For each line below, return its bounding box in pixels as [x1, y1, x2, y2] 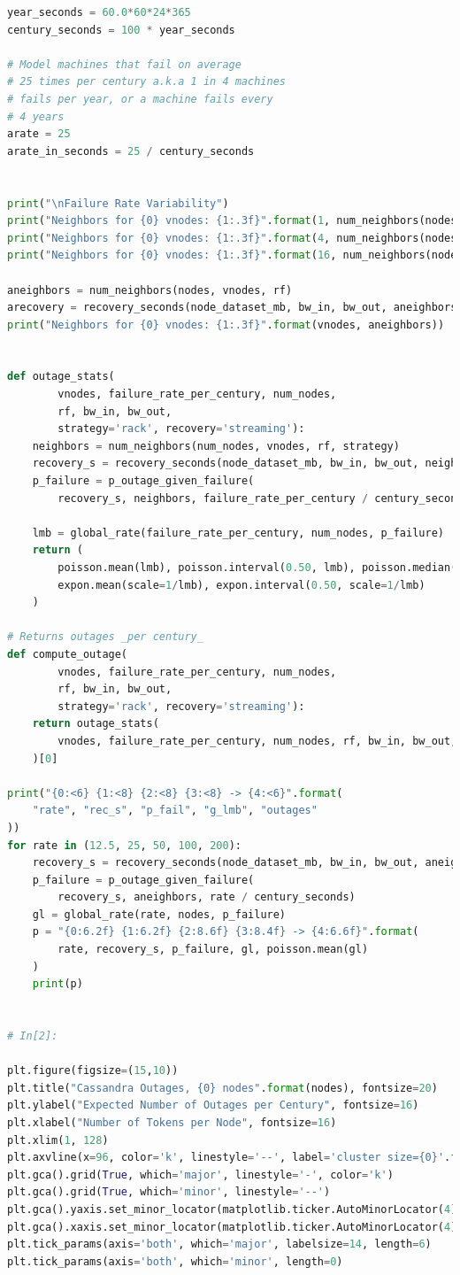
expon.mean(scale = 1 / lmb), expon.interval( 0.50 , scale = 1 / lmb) [57, 578, 425, 591]
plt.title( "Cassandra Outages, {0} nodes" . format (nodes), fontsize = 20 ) [7, 1081, 438, 1094]
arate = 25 [7, 127, 71, 141]
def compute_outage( [7, 647, 128, 661]
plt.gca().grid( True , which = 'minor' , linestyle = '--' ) [7, 1186, 331, 1199]
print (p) [32, 977, 83, 991]
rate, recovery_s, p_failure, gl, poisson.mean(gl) [57, 943, 369, 956]
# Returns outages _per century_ [7, 630, 203, 644]
